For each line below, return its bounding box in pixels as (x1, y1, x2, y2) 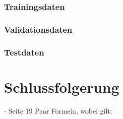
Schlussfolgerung (4, 76, 120, 97)
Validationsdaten (4, 23, 72, 35)
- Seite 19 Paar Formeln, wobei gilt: (4, 105, 112, 116)
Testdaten (4, 46, 44, 58)
